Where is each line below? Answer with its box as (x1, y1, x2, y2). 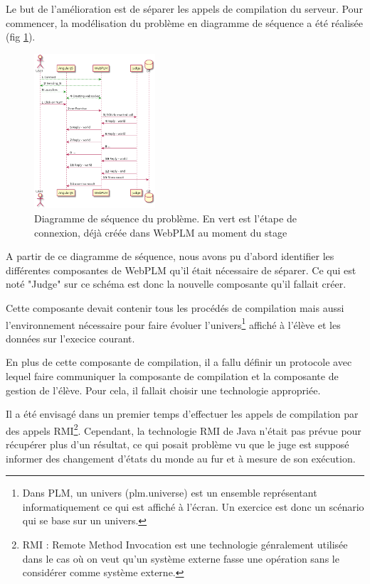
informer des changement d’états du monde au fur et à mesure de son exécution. (6, 450, 356, 465)
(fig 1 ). (6, 29, 36, 44)
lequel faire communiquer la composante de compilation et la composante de (6, 368, 339, 383)
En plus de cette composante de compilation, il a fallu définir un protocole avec (6, 355, 352, 369)
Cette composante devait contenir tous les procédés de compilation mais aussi (6, 300, 344, 315)
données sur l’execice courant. (6, 330, 135, 345)
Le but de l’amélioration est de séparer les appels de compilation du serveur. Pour (6, 1, 363, 16)
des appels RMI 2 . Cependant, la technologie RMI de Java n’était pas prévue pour (6, 421, 361, 438)
